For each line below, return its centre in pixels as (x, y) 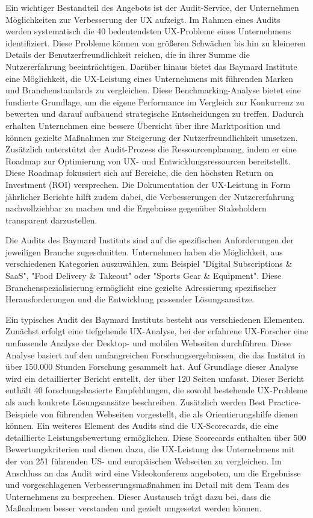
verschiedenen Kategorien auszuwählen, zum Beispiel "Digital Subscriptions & (149, 264)
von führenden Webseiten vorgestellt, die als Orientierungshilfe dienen (169, 413)
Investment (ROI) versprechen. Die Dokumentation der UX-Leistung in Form (148, 184)
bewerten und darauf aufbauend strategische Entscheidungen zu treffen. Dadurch (155, 114)
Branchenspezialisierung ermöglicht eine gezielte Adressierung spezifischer (141, 287)
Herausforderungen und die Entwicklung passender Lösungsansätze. (130, 299)
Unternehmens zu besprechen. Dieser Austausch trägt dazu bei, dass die (138, 496)
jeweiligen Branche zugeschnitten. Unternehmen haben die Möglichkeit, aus (144, 251)
